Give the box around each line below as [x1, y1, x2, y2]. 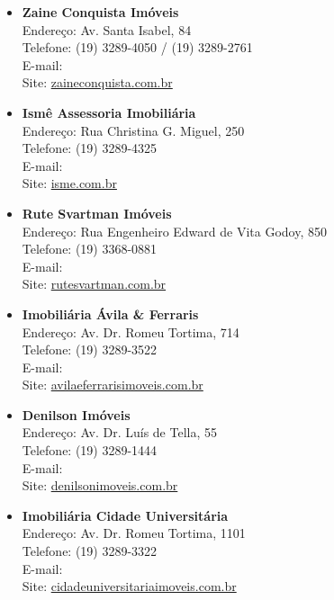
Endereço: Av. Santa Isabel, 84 [22, 20, 192, 39]
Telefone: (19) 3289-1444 [22, 441, 158, 460]
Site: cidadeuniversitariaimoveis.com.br [22, 577, 237, 596]
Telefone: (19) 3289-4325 [22, 139, 158, 157]
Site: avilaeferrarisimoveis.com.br [22, 375, 203, 394]
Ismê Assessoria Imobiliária [22, 103, 196, 121]
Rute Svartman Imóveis [22, 203, 172, 222]
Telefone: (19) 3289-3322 [22, 542, 158, 560]
